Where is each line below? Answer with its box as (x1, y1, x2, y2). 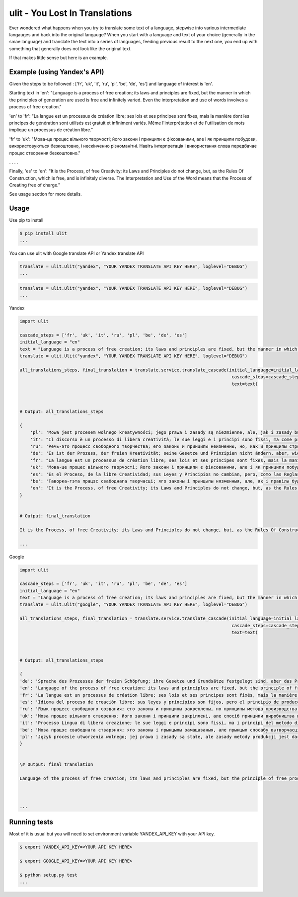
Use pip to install (9, 217, 44, 223)
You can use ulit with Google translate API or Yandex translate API (9, 250, 144, 256)
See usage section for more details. (9, 191, 82, 197)
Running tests (9, 818, 54, 826)
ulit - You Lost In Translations (9, 7, 132, 18)
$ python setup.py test (19, 872, 78, 878)
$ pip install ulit (19, 231, 67, 236)
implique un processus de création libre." (9, 127, 93, 133)
